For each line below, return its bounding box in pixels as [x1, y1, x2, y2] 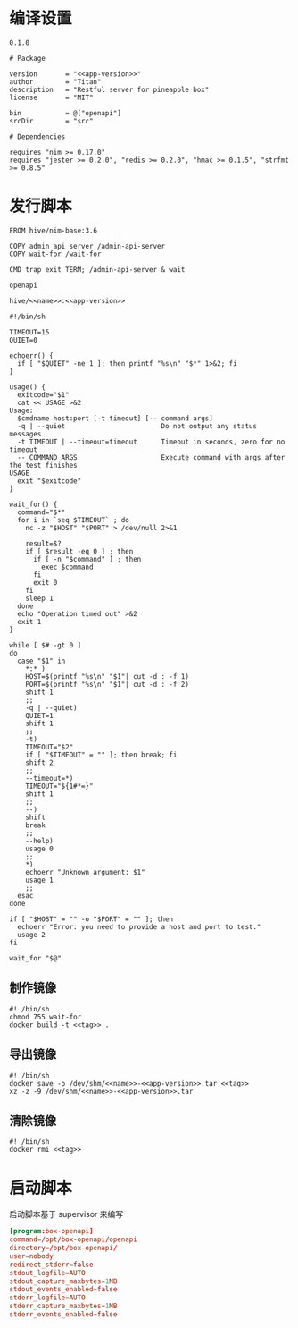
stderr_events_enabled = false [9, 1310, 118, 1319]
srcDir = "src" [9, 116, 94, 125]
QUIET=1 [25, 711, 54, 720]
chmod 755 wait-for [9, 1012, 82, 1021]
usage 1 [25, 875, 54, 884]
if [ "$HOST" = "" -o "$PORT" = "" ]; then [9, 914, 174, 924]
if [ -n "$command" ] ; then [32, 554, 142, 563]
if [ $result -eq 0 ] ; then [25, 546, 134, 555]
